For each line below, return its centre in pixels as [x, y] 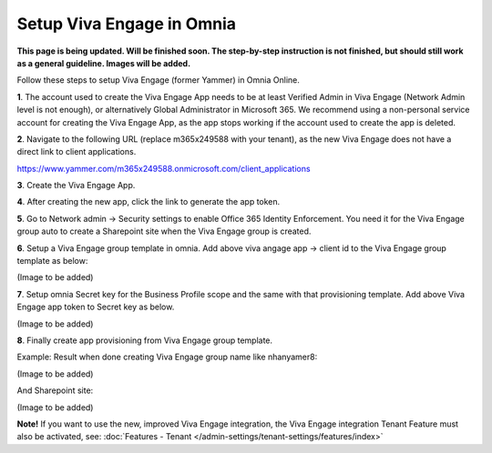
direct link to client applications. [77, 152]
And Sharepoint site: [55, 390]
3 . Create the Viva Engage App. [76, 186]
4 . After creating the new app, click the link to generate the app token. [149, 202]
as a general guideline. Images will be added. [104, 63]
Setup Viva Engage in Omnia [127, 24]
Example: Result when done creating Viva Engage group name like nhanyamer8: [167, 357]
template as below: [52, 261]
